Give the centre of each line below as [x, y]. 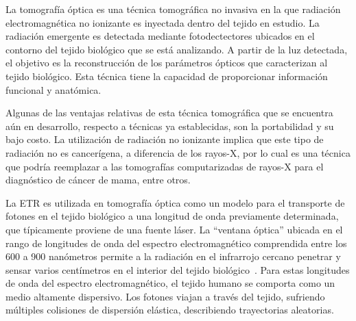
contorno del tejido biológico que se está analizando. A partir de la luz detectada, [177, 49]
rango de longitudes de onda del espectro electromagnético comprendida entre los [176, 243]
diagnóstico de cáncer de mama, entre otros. [98, 180]
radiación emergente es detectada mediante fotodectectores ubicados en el [160, 36]
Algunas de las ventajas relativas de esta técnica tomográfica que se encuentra [169, 113]
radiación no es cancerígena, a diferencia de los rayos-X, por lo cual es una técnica [178, 152]
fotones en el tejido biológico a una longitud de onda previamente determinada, [172, 216]
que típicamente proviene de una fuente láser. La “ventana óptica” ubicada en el [174, 229]
